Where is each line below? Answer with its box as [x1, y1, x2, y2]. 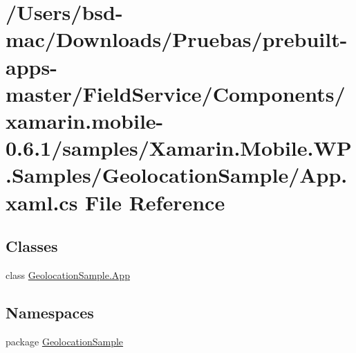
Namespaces [6, 301, 94, 323]
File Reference [85, 188, 225, 216]
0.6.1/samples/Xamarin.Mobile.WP [6, 134, 352, 162]
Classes [6, 235, 58, 257]
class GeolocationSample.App [6, 267, 130, 282]
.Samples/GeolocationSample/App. [6, 161, 348, 189]
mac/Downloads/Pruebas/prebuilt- [6, 25, 348, 53]
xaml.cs [6, 188, 78, 216]
